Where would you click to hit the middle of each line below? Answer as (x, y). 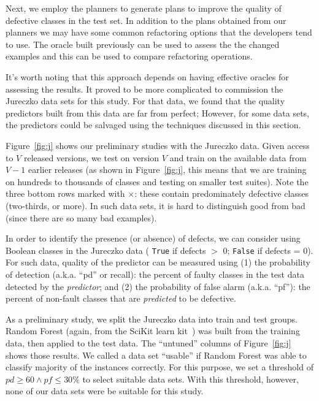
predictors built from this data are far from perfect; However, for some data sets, (157, 113)
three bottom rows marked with (65, 193)
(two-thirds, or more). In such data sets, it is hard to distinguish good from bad (156, 205)
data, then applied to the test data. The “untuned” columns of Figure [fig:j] (148, 342)
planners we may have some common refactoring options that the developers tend (159, 32)
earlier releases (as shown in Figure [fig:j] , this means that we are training (167, 170)
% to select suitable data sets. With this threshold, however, (186, 379)
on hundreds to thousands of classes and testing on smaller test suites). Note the (157, 181)
